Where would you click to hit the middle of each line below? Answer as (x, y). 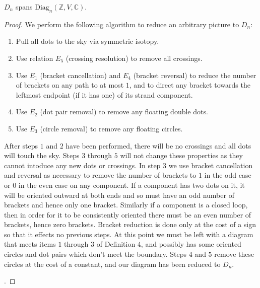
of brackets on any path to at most (70, 85)
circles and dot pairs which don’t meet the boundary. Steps (95, 254)
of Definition (116, 244)
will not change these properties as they (181, 155)
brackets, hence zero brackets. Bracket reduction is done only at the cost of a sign (130, 224)
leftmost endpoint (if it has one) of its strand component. (104, 94)
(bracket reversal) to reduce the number (195, 75)
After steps (21, 145)
